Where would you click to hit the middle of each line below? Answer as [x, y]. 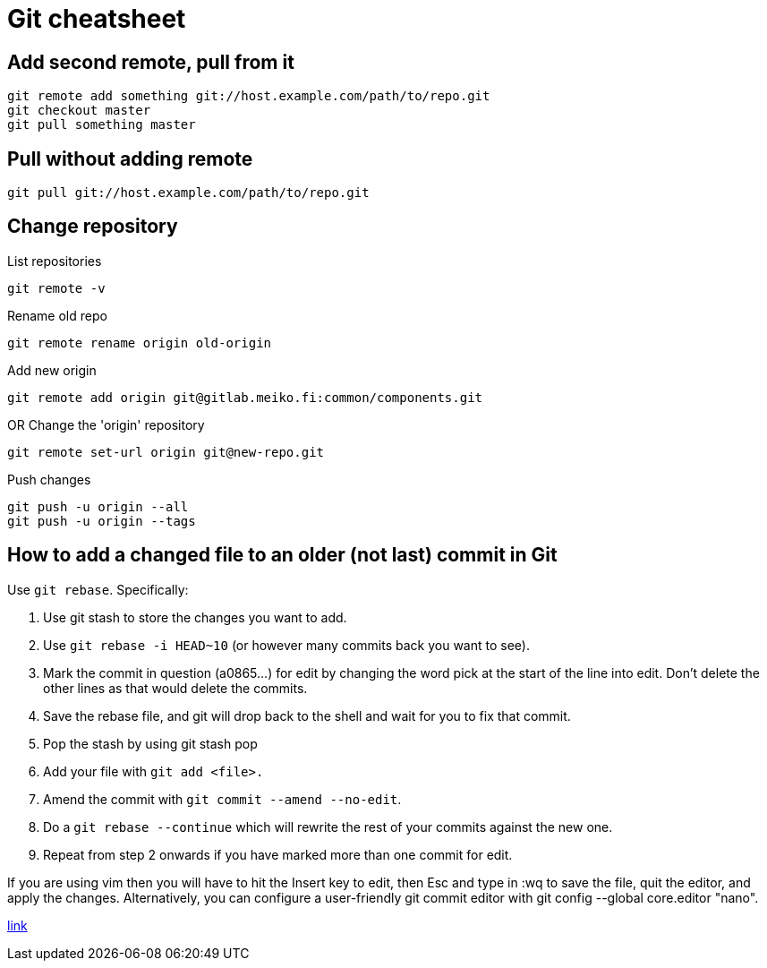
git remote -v [56, 288]
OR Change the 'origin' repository [106, 424]
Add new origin [52, 370]
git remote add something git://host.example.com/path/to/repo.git [249, 96]
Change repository [93, 227]
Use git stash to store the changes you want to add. [195, 617]
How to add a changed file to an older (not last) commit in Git [282, 555]
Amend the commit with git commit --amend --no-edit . [222, 799]
